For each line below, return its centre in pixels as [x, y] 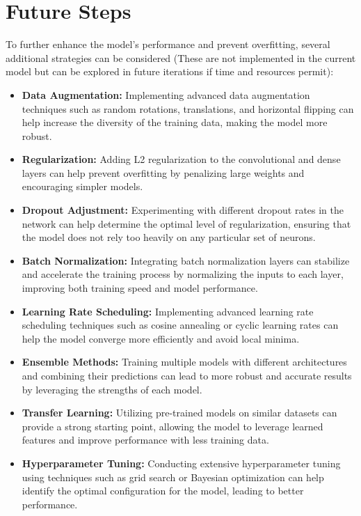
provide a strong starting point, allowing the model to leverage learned [173, 426]
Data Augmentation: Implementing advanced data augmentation [166, 94]
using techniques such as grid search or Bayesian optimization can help [173, 477]
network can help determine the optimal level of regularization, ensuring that [186, 223]
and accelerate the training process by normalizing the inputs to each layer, [183, 274]
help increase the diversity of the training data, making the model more [175, 122]
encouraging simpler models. [82, 186]
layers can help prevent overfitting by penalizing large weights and [163, 172]
